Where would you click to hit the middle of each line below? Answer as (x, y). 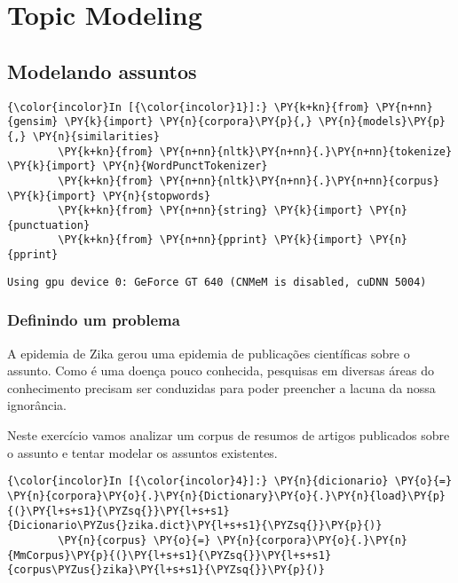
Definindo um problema (94, 320)
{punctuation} (49, 225)
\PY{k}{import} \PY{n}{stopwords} (109, 196)
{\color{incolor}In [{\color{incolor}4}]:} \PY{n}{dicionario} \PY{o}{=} (230, 481)
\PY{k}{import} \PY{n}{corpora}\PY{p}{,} (188, 122)
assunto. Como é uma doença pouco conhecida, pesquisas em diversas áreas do (221, 370)
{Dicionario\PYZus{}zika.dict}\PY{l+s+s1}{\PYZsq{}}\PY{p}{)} (195, 526)
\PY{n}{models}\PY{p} (382, 122)
